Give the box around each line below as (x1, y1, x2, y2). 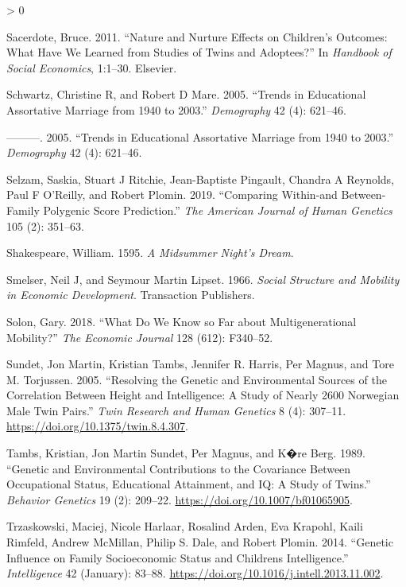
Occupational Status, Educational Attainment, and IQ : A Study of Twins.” (6, 476, 371, 492)
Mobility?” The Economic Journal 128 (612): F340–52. (6, 328, 273, 345)
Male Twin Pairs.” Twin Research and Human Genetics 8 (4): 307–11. (6, 402, 346, 418)
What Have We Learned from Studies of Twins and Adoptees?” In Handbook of (6, 44, 392, 60)
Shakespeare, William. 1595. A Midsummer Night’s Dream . (6, 244, 294, 261)
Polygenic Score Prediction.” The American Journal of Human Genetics (43, 201, 392, 218)
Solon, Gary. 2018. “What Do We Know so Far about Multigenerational (6, 313, 357, 329)
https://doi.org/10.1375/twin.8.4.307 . (6, 418, 188, 434)
